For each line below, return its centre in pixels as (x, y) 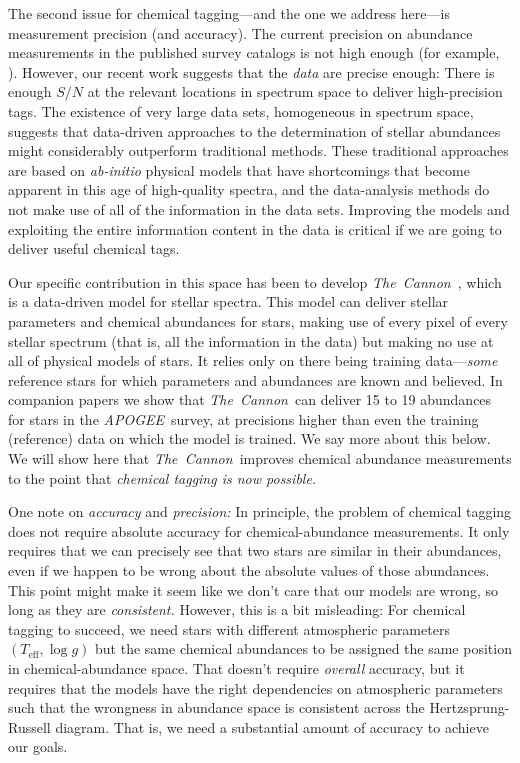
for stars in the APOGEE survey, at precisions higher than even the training (243, 418)
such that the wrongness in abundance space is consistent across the (216, 707)
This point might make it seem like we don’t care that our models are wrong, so (253, 589)
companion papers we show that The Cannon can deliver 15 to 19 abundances (250, 399)
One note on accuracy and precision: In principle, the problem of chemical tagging (260, 511)
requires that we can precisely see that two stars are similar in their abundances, (255, 550)
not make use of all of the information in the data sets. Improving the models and (259, 208)
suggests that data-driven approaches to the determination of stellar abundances (254, 130)
